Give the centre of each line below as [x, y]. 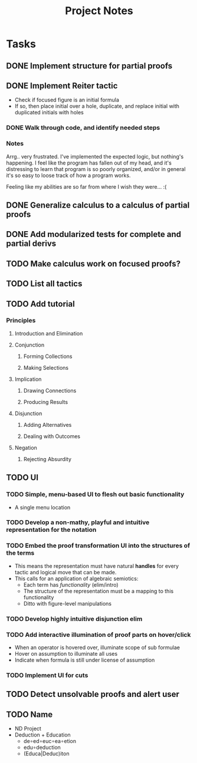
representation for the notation [51, 530]
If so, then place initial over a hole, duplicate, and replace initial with [97, 106]
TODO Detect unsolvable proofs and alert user [93, 694]
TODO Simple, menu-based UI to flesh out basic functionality [95, 495]
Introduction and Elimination [49, 333]
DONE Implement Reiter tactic [62, 86]
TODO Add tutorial [40, 304]
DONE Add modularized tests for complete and [94, 234]
